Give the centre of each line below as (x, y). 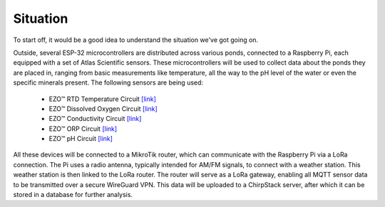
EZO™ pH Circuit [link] (81, 139)
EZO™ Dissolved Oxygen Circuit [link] (103, 108)
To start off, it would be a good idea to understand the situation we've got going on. (136, 40)
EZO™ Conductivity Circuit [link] (95, 119)
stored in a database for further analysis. (73, 195)
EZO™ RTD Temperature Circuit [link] (103, 99)
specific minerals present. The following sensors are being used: (108, 83)
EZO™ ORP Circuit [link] (83, 129)
